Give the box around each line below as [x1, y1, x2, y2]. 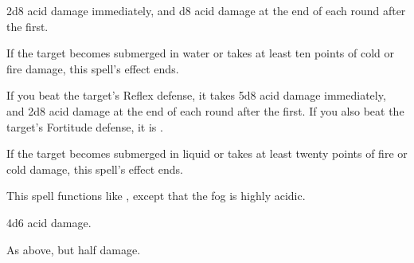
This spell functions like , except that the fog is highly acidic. [6, 187, 306, 204]
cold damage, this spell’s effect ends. [6, 160, 183, 177]
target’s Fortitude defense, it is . [6, 118, 163, 135]
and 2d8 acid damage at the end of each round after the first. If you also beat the [6, 102, 404, 119]
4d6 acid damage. [6, 214, 92, 230]
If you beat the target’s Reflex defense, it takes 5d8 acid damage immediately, [6, 87, 386, 104]
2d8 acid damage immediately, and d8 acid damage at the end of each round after [6, 2, 406, 18]
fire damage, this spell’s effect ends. [6, 60, 179, 77]
